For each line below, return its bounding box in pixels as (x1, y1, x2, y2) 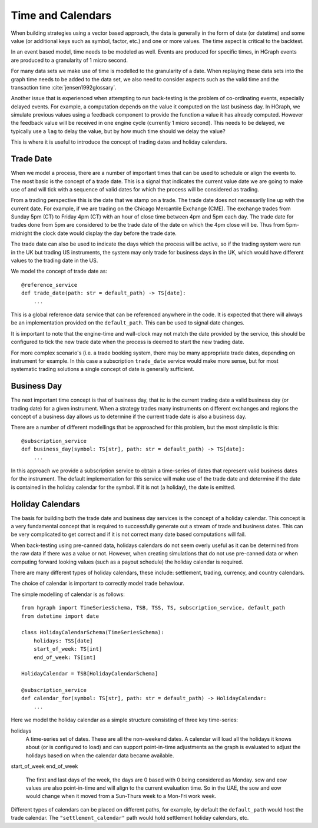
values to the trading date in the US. (11, 257, 98, 264)
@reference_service (21, 281, 78, 288)
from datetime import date (21, 612, 100, 620)
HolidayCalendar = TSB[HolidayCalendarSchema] (21, 670, 158, 677)
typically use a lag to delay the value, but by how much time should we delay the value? (11, 127, 226, 135)
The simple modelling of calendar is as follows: (11, 591, 125, 598)
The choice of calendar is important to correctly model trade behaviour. (11, 580, 185, 587)
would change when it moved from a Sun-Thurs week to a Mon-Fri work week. (25, 793, 217, 800)
